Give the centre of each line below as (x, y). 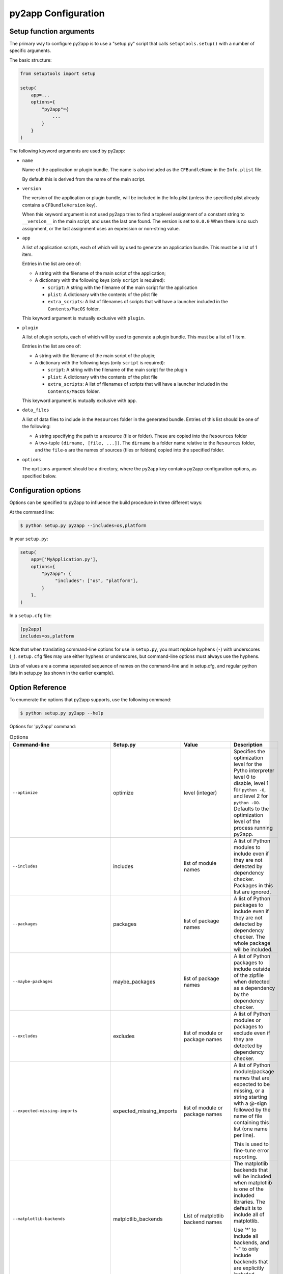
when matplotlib (253, 1182)
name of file (248, 1116)
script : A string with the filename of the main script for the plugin (118, 370)
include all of (249, 1214)
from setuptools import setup (58, 73)
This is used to (251, 1144)
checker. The (249, 937)
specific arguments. (30, 50)
